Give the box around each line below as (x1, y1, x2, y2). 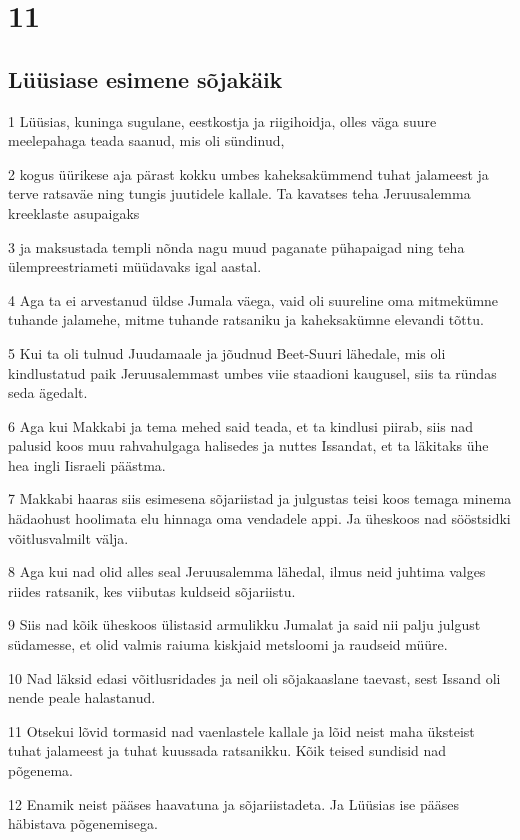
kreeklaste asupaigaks (8, 202, 140, 223)
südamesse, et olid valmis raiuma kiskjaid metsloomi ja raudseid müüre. (8, 634, 448, 655)
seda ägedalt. (8, 382, 88, 403)
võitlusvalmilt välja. (8, 527, 129, 548)
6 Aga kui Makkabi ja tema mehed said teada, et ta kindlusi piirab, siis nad (8, 415, 474, 436)
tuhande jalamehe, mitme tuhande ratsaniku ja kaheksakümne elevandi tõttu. (8, 309, 484, 330)
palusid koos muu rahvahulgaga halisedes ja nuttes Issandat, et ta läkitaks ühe (8, 435, 489, 456)
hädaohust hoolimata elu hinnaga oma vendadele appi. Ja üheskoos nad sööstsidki (8, 508, 511, 529)
